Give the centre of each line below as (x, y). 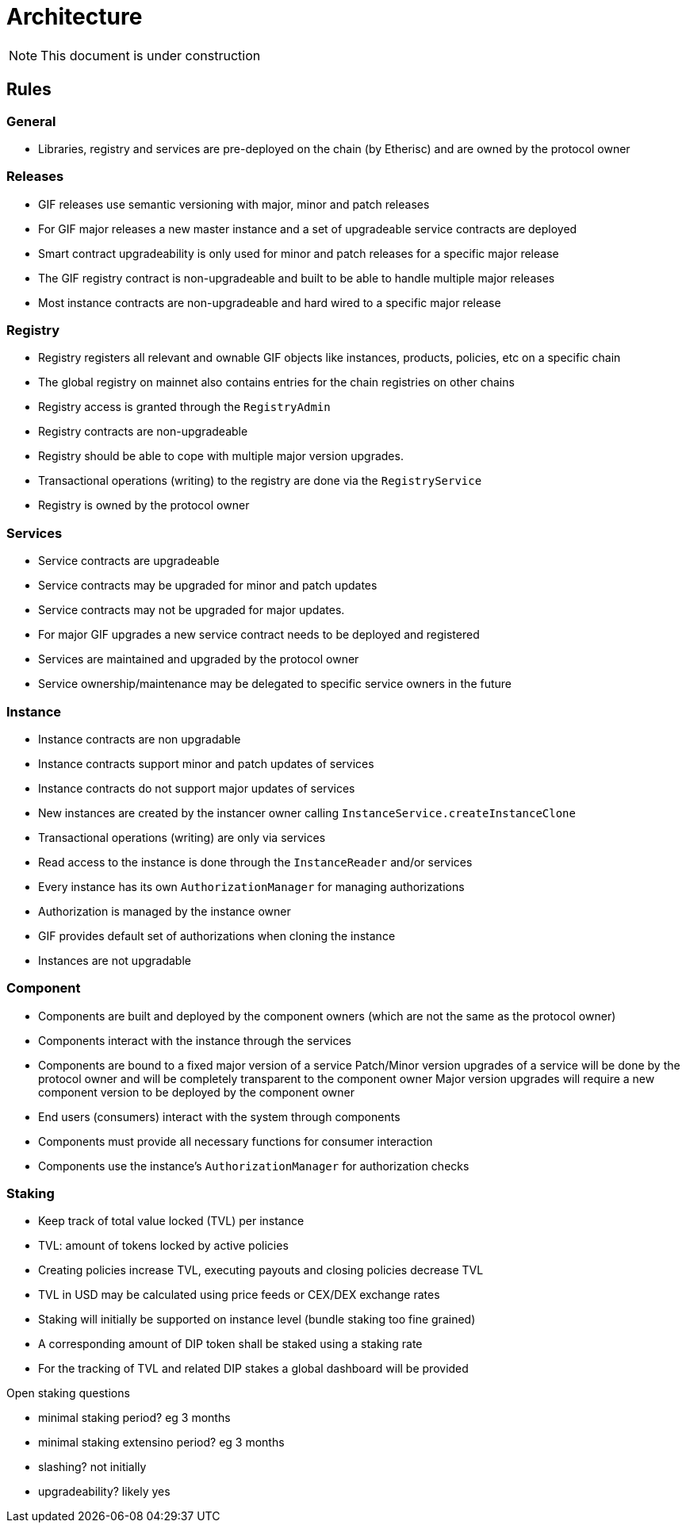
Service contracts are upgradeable (129, 561)
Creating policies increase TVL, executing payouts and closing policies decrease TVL (261, 1270)
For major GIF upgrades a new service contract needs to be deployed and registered (259, 635)
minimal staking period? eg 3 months (134, 1418)
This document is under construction (151, 55)
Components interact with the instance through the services (195, 1040)
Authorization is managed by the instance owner (165, 911)
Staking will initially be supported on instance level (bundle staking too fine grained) (257, 1320)
